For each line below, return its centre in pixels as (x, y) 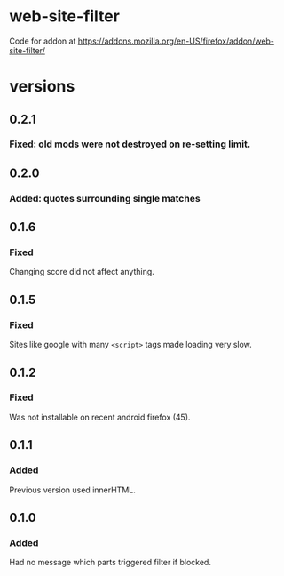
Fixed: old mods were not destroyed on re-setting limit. (130, 144)
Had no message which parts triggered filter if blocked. (110, 563)
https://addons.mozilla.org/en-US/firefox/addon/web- (176, 41)
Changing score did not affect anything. (82, 272)
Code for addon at (43, 41)
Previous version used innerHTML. (72, 490)
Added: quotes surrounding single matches (105, 198)
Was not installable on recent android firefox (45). (100, 417)
